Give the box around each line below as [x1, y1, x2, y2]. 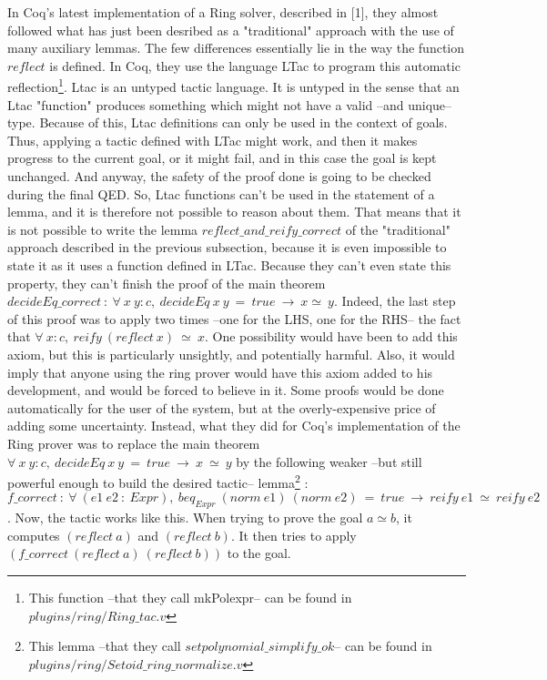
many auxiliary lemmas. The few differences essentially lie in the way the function [7, 38, 465, 57]
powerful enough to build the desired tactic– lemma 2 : [7, 471, 309, 492]
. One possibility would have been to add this [204, 327, 458, 346]
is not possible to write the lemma [7, 219, 198, 239]
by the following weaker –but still [236, 452, 422, 471]
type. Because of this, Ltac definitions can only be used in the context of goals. [7, 113, 448, 132]
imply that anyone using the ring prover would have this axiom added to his [7, 362, 433, 381]
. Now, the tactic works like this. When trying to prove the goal [7, 508, 363, 527]
